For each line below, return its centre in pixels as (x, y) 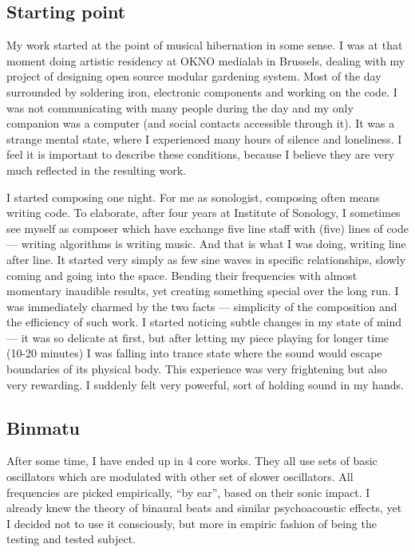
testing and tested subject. (71, 539)
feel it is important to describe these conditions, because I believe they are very (201, 154)
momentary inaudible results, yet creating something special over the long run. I (203, 291)
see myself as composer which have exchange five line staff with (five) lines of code (208, 228)
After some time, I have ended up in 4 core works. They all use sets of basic (192, 461)
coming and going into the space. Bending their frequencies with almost (182, 275)
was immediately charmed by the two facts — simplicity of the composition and (202, 306)
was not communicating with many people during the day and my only (180, 107)
